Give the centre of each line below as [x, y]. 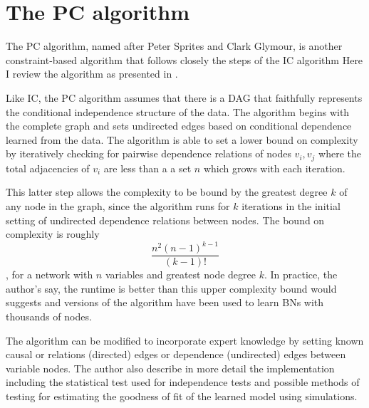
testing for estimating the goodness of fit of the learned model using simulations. [182, 396]
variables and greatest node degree [180, 274]
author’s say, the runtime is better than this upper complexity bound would [171, 288]
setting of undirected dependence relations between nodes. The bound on [165, 220]
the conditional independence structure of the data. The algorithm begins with [178, 111]
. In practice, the [301, 274]
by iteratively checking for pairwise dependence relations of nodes [149, 153]
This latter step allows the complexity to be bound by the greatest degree [167, 192]
